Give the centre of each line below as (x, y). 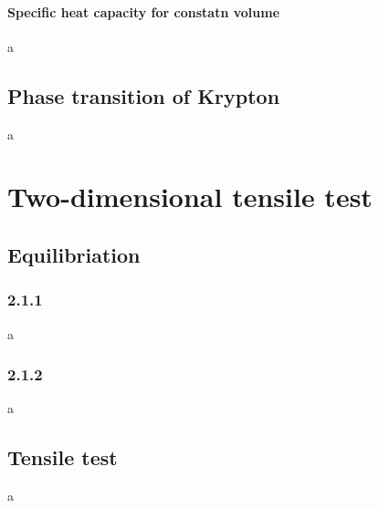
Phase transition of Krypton (144, 95)
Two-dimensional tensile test (190, 197)
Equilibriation (74, 254)
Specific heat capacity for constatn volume (144, 11)
